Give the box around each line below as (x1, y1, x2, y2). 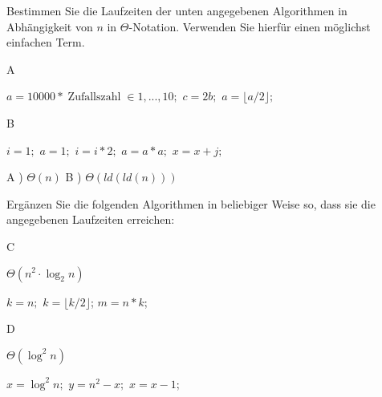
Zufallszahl (67, 91, 121, 103)
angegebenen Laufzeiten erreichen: (6, 211, 175, 228)
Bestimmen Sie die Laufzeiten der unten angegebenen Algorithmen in (6, 2, 347, 18)
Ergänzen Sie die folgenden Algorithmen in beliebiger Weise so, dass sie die (6, 195, 376, 212)
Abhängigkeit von (6, 18, 93, 34)
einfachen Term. (6, 34, 85, 51)
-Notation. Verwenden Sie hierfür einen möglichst (128, 18, 371, 34)
